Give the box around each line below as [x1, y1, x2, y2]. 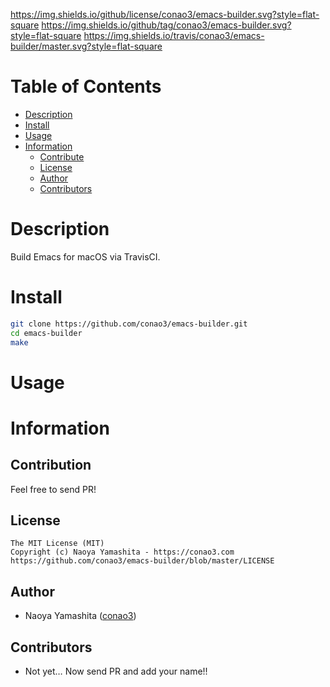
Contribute [39, 150, 85, 163]
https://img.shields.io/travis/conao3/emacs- [83, 30, 265, 41]
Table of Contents [10, 75, 162, 98]
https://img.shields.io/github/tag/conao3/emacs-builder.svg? [41, 19, 292, 31]
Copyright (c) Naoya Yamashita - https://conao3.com [10, 547, 235, 558]
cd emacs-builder [10, 328, 83, 338]
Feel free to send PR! [10, 483, 97, 495]
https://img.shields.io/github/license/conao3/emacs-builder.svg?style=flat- [10, 9, 320, 20]
